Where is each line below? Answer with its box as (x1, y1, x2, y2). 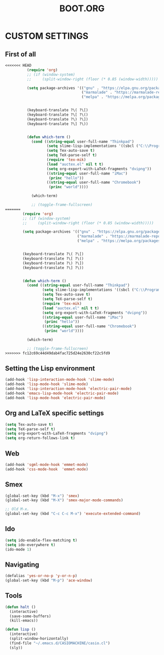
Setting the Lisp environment (5, 364, 95, 373)
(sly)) (9, 645, 23, 650)
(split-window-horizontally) (9, 636, 69, 641)
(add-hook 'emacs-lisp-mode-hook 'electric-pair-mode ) (5, 391, 119, 396)
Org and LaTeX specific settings (5, 409, 104, 417)
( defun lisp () (5, 627, 36, 632)
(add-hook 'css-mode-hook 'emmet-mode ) (5, 466, 89, 472)
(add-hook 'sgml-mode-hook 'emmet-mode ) (5, 462, 89, 467)
